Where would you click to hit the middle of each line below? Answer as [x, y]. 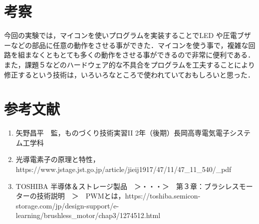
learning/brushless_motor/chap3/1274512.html [88, 215]
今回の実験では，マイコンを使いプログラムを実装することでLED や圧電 [121, 35]
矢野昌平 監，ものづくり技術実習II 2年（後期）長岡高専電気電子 [123, 133]
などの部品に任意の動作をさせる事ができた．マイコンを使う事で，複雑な [129, 45]
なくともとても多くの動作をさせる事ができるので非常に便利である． [143, 55]
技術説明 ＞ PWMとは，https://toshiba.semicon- [119, 196]
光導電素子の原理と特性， [58, 159]
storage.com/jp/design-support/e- [67, 205]
